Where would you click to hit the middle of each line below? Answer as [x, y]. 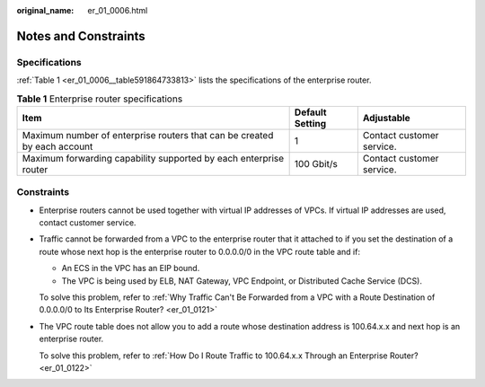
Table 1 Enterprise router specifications [100, 99]
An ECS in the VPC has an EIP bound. [131, 268]
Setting [310, 123]
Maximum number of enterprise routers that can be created [148, 135]
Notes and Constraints [81, 36]
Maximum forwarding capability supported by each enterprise [153, 158]
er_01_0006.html [118, 10]
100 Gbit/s [316, 163]
